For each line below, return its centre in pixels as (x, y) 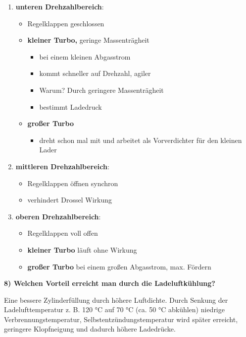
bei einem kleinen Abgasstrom (85, 56)
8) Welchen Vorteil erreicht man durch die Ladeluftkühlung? (110, 283)
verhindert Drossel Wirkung (70, 200)
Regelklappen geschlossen (66, 23)
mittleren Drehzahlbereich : (62, 166)
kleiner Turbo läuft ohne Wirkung (82, 249)
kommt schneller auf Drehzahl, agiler (95, 73)
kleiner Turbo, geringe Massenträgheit (88, 40)
